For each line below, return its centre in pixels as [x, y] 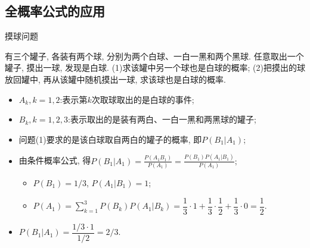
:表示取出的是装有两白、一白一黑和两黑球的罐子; [162, 119]
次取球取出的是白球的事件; [143, 99]
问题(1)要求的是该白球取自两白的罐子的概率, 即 [110, 139]
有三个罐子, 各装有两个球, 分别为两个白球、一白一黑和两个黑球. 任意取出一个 [154, 56]
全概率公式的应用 [55, 11]
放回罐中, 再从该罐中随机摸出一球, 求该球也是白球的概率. [115, 79]
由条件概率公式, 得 [55, 160]
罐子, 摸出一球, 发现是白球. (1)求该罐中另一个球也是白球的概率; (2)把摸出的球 [155, 68]
